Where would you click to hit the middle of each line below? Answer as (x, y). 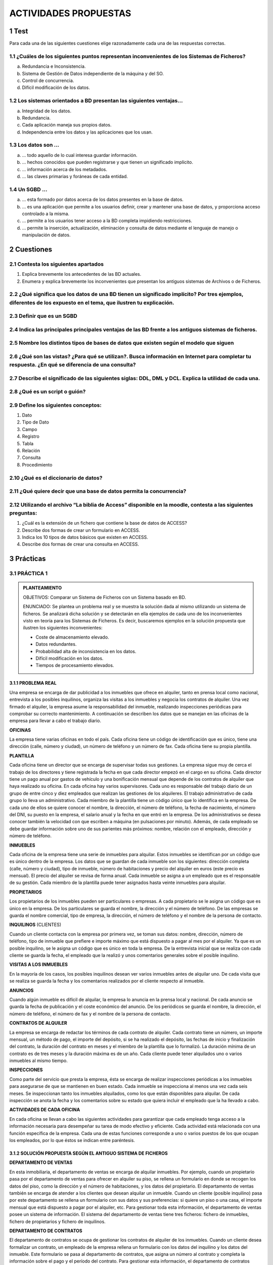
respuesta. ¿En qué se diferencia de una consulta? (73, 365)
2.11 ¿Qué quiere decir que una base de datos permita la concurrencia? (98, 491)
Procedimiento (37, 465)
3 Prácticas (28, 559)
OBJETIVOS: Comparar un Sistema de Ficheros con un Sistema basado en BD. (105, 597)
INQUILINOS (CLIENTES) (35, 925)
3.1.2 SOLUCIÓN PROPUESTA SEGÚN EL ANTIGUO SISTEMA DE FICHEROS (88, 1153)
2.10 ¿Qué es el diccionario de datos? (56, 478)
